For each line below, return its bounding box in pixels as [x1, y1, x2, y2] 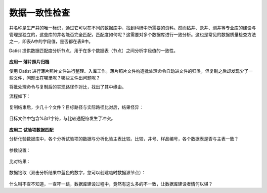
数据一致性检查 [9, 7, 70, 18]
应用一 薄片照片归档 [9, 59, 49, 65]
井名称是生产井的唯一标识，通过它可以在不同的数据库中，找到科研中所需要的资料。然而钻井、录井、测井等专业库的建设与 [9, 25, 256, 31]
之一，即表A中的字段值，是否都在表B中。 [9, 39, 93, 45]
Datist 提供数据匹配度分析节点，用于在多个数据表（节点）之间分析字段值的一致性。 [9, 48, 178, 53]
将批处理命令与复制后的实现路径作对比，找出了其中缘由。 [9, 84, 126, 90]
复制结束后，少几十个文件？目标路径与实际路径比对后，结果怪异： [9, 104, 143, 110]
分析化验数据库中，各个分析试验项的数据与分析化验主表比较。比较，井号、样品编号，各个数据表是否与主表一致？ [9, 136, 239, 142]
